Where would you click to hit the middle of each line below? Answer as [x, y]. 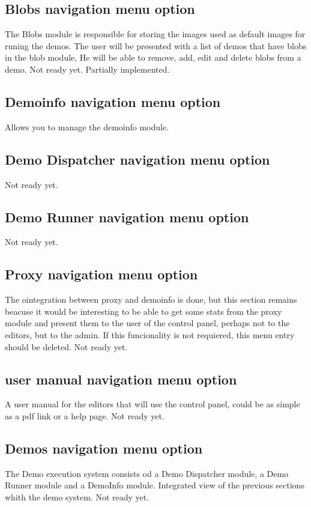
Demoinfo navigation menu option [113, 101]
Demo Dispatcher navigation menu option [137, 159]
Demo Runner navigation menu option [127, 217]
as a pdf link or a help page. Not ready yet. [85, 415]
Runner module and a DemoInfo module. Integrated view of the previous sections [155, 485]
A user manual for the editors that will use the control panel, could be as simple [152, 404]
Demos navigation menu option [104, 448]
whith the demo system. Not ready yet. [77, 496]
